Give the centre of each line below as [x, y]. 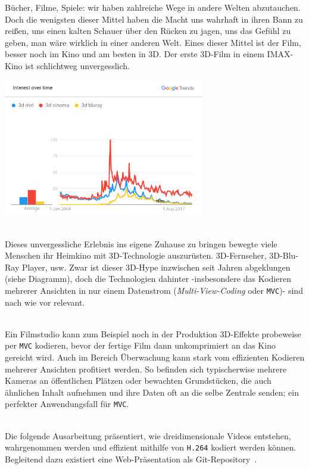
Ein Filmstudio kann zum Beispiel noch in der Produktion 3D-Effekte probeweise [153, 333]
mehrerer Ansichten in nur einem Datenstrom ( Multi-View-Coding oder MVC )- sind [154, 290]
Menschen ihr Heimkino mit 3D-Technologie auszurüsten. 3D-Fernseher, [136, 255]
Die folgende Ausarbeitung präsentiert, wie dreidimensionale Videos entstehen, [148, 435]
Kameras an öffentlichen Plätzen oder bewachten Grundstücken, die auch [138, 381]
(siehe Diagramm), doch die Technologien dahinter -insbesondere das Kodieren [148, 279]
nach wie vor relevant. [45, 302]
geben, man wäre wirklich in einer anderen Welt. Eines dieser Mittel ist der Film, [153, 42]
